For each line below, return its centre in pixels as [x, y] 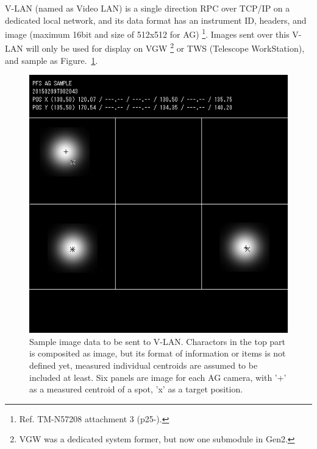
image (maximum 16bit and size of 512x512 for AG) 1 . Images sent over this [147, 33]
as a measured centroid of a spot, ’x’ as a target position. [136, 389]
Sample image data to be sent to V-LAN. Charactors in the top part [158, 341]
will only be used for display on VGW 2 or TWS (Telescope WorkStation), [165, 47]
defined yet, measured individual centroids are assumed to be [144, 365]
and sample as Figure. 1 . [52, 60]
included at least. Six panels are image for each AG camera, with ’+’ [158, 377]
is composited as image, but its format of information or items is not [158, 353]
